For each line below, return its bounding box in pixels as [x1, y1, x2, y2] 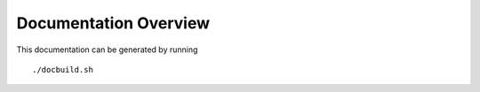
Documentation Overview [16, 13, 211, 33]
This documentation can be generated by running [16, 44, 198, 55]
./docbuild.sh [32, 65, 93, 74]
